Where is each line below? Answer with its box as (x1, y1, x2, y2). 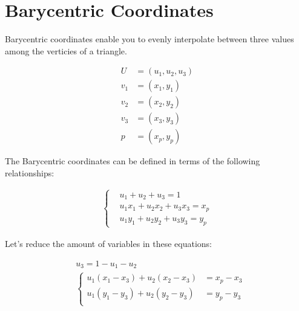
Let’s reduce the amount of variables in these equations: (5, 237, 212, 249)
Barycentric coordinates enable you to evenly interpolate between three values (5, 33, 294, 45)
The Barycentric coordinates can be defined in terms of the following (5, 155, 260, 167)
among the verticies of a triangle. (5, 44, 127, 57)
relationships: (5, 167, 54, 179)
